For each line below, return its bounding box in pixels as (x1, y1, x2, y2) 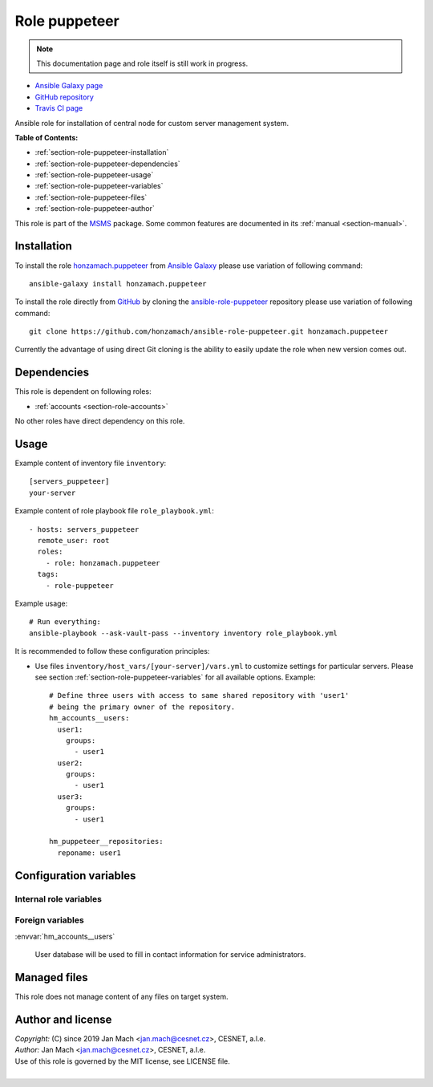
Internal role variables (14, 893, 102, 904)
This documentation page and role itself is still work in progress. (36, 59, 249, 68)
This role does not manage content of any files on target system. (14, 992, 229, 1001)
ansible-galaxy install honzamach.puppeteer (29, 279, 208, 288)
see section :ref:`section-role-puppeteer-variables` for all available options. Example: (34, 672, 316, 682)
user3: (57, 792, 83, 801)
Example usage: (14, 598, 68, 608)
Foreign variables (14, 915, 84, 926)
